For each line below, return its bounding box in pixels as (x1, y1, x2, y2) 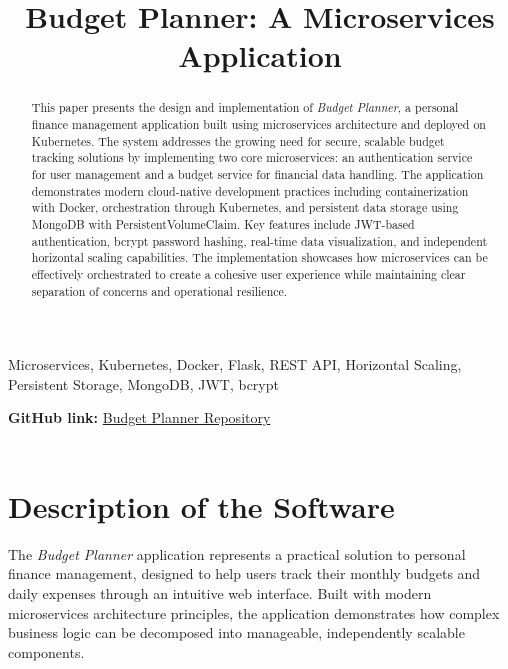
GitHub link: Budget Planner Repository (8, 407, 271, 428)
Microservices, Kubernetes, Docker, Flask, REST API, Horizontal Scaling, (8, 354, 462, 375)
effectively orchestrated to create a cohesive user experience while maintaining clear (31, 265, 466, 282)
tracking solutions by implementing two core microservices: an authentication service (31, 149, 473, 166)
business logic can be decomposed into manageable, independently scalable (8, 622, 465, 643)
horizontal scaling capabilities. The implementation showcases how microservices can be (31, 249, 488, 266)
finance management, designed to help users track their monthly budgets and (8, 563, 481, 584)
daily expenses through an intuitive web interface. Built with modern (8, 582, 432, 603)
